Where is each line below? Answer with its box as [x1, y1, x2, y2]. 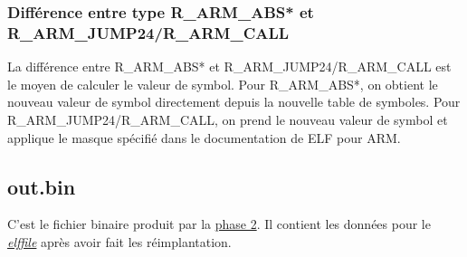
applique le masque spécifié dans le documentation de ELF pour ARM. [7, 128, 401, 147]
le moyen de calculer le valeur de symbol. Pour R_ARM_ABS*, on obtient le [7, 74, 438, 93]
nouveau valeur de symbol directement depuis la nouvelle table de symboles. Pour [7, 92, 461, 111]
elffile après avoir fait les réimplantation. [7, 232, 232, 251]
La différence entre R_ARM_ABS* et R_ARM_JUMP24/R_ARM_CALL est [7, 57, 452, 76]
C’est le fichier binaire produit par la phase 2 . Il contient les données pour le [7, 214, 431, 233]
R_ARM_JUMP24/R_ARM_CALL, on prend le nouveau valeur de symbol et [7, 109, 448, 128]
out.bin [7, 172, 76, 200]
